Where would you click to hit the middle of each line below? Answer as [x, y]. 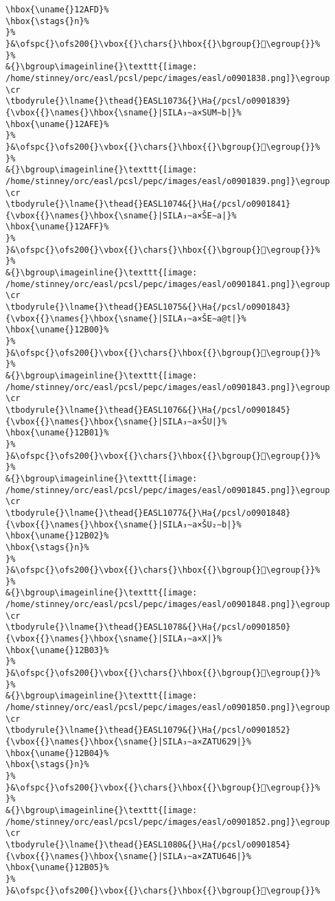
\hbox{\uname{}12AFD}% [57, 10]
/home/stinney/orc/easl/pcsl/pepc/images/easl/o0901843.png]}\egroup [168, 387]
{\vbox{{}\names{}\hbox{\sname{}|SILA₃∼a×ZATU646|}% [128, 856]
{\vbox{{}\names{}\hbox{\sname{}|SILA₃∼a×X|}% [114, 639]
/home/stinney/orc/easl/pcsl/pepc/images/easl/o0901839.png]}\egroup [168, 181]
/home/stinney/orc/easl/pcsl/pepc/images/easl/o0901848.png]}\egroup [168, 605]
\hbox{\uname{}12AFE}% [57, 124]
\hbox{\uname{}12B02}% [57, 536]
